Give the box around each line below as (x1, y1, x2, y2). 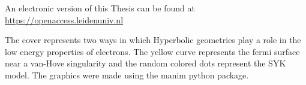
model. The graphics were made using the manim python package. (5, 68, 249, 81)
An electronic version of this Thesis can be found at (5, 2, 195, 14)
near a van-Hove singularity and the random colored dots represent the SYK (5, 57, 286, 69)
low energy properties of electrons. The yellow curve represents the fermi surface (5, 45, 300, 57)
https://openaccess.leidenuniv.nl (5, 13, 124, 26)
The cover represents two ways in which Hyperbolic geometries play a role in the (5, 34, 301, 46)
